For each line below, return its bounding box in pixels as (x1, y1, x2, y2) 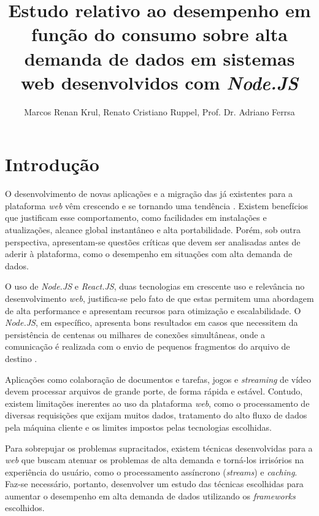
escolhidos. (5, 501, 45, 514)
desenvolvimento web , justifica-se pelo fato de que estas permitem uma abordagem (5, 291, 314, 304)
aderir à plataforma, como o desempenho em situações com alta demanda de (5, 247, 293, 260)
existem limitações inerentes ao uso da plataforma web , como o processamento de (5, 396, 310, 409)
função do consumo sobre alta (31, 21, 288, 47)
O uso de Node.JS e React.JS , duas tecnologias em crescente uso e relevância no (5, 280, 305, 293)
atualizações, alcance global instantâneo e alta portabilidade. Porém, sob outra (5, 223, 301, 236)
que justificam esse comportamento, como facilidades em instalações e (5, 211, 267, 224)
